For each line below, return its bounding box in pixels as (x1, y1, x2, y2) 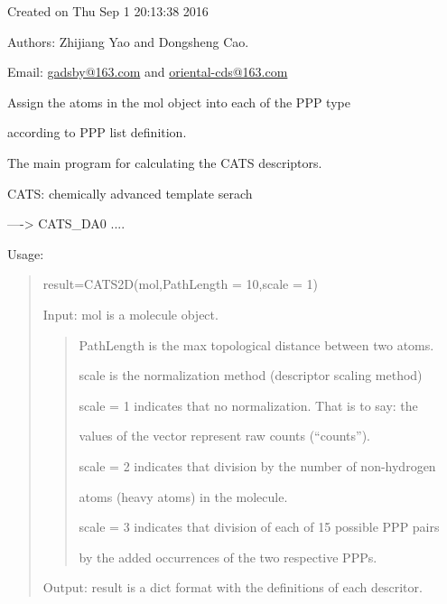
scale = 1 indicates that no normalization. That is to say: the (79, 395, 418, 414)
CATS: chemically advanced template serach (7, 183, 253, 202)
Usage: (7, 244, 44, 263)
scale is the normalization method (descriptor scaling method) (79, 366, 423, 385)
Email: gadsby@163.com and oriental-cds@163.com (7, 62, 288, 81)
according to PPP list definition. (7, 123, 187, 142)
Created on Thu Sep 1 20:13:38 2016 (7, 2, 209, 20)
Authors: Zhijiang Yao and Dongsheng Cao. (7, 32, 249, 51)
